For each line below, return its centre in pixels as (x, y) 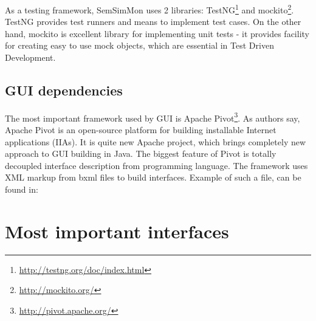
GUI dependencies (64, 90)
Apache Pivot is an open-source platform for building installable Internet (141, 130)
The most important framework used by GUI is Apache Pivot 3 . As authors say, (153, 117)
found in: (22, 189)
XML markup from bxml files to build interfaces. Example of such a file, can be (153, 177)
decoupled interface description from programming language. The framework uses (156, 165)
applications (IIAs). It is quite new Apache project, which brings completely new (156, 141)
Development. (30, 57)
